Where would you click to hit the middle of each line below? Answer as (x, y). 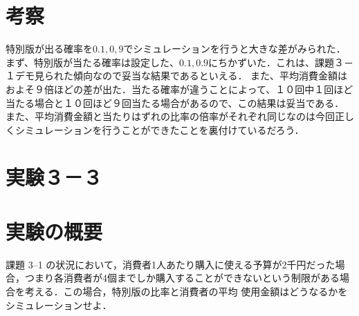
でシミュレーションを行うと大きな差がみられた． (234, 49)
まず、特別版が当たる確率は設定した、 (93, 62)
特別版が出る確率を (49, 49)
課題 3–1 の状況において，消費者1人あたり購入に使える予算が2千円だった (171, 264)
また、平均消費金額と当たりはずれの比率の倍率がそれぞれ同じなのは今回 (170, 116)
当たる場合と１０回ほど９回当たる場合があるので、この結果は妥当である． (175, 102)
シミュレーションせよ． (59, 305)
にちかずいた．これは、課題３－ (281, 62)
